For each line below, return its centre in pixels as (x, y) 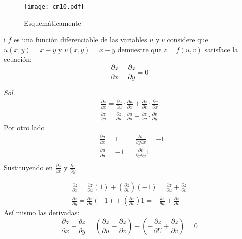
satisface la (221, 49)
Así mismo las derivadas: (42, 212)
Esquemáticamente (52, 23)
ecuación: (18, 59)
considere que (188, 40)
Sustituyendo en (29, 167)
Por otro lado (24, 128)
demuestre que (139, 49)
